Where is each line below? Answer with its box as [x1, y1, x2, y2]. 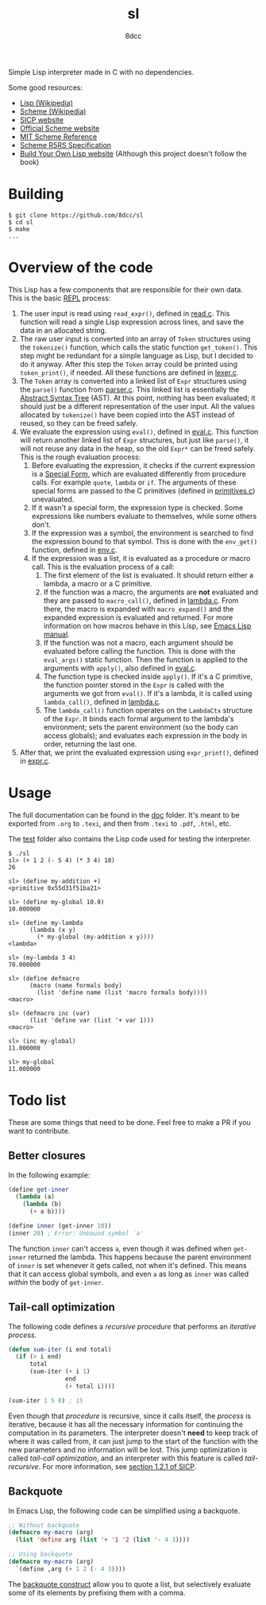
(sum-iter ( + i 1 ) [29, 1367, 91, 1375]
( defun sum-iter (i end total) [8, 1345, 112, 1353]
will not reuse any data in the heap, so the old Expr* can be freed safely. [19, 443, 256, 453]
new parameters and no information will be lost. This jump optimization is [8, 1444, 248, 1454]
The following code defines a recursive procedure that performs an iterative [8, 1321, 256, 1331]
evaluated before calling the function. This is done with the [43, 646, 236, 656]
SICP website [19, 114, 64, 124]
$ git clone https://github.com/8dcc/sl [8, 211, 145, 219]
